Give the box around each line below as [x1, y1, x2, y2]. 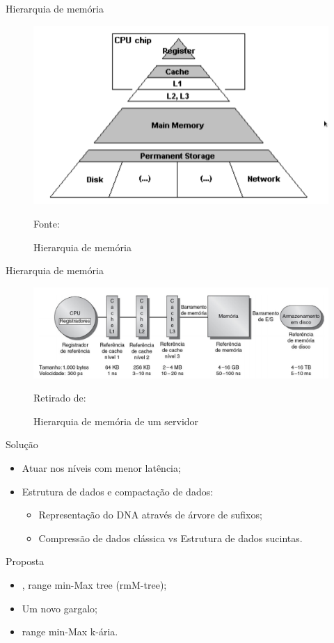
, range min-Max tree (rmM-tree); [22, 577, 167, 592]
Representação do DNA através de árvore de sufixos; [38, 507, 262, 522]
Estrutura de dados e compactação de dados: [22, 484, 214, 498]
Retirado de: [33, 390, 86, 405]
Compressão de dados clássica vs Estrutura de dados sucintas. [38, 530, 303, 545]
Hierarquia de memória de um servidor [33, 413, 199, 428]
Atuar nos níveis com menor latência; [22, 460, 181, 475]
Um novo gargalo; [22, 601, 97, 615]
